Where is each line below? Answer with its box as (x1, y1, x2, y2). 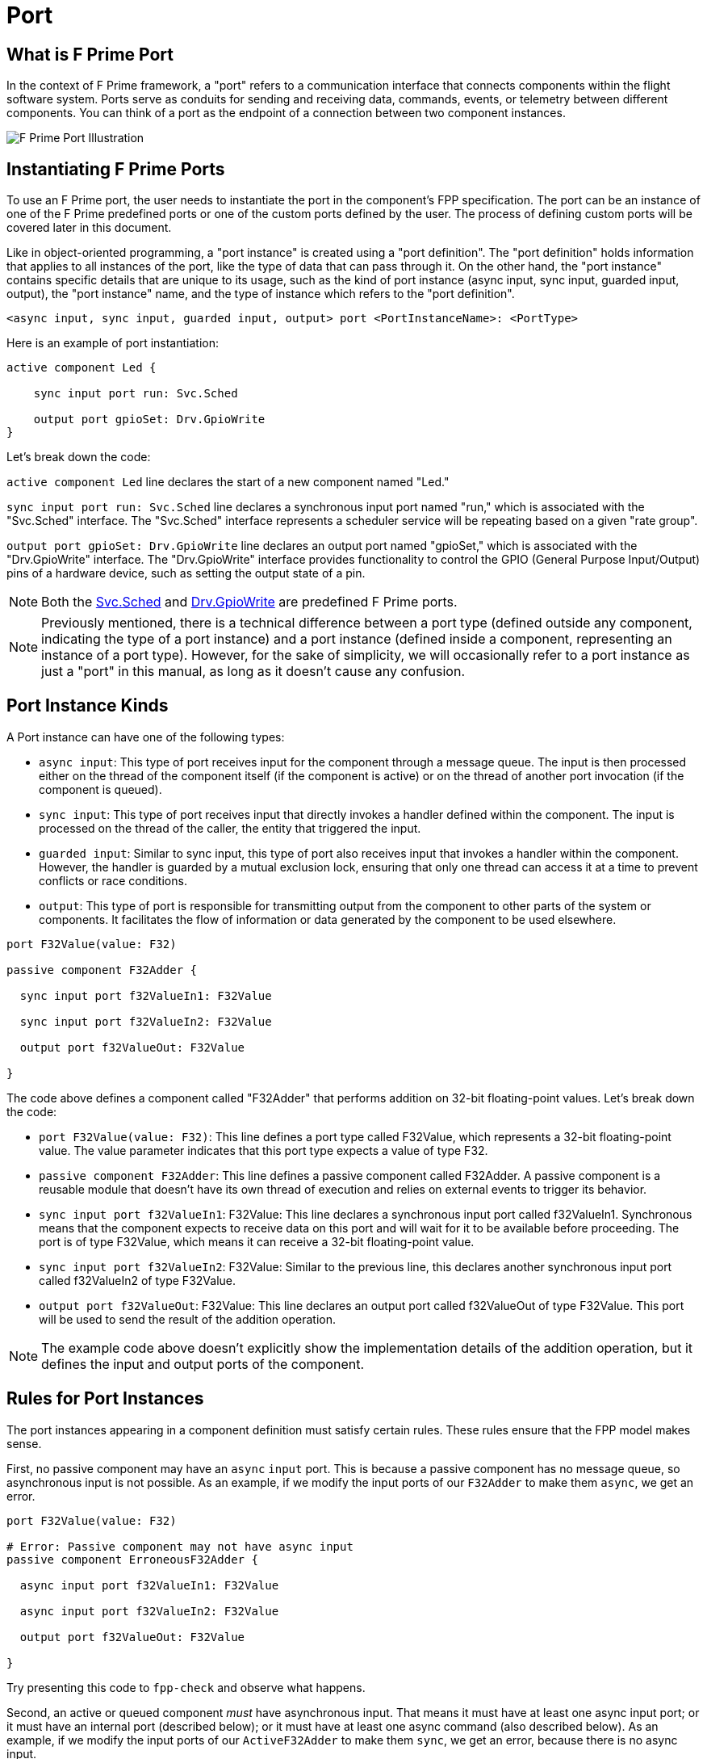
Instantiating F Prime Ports (6, 158, 225, 179)
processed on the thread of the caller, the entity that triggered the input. (39, 821, 421, 835)
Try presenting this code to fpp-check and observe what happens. (6, 1680, 366, 1694)
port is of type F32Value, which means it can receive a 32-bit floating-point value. (39, 1234, 475, 1249)
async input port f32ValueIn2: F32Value (19, 1604, 279, 1618)
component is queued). (39, 782, 162, 796)
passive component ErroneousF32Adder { (6, 1552, 258, 1566)
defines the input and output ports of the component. (41, 1355, 365, 1372)
